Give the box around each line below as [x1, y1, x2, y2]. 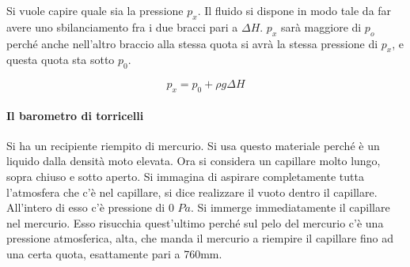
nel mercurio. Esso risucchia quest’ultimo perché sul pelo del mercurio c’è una [6, 214, 384, 231]
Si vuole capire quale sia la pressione [6, 2, 184, 18]
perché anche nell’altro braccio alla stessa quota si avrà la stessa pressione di [6, 35, 378, 51]
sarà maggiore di [280, 18, 362, 35]
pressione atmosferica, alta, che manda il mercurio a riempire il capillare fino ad [6, 230, 393, 246]
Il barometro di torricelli [6, 107, 144, 123]
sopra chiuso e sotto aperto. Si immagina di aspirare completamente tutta [6, 167, 364, 184]
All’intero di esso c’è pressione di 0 [6, 199, 174, 216]
